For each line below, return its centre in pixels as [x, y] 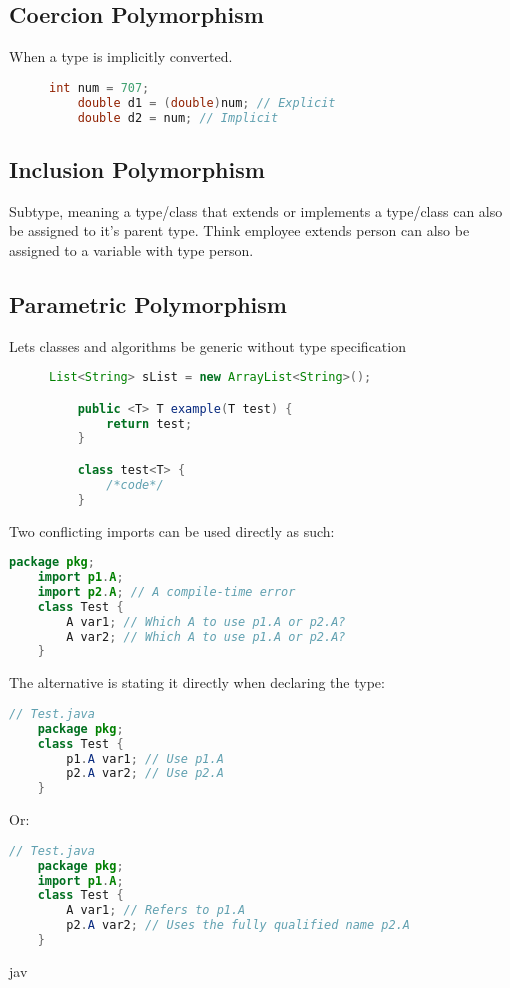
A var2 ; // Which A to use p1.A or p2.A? [206, 636]
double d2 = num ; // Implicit [178, 117]
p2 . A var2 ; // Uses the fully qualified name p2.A [238, 925]
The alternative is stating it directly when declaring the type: [197, 682]
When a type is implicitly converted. [121, 56]
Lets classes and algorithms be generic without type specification [207, 345]
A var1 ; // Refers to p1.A [156, 910]
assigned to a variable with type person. [131, 249]
